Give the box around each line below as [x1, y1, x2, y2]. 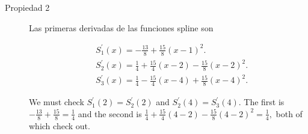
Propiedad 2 [5, 1, 50, 13]
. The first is [238, 96, 285, 108]
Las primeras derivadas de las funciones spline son [29, 21, 214, 34]
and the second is [78, 107, 142, 120]
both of [276, 107, 303, 120]
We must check [29, 96, 84, 108]
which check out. [29, 119, 90, 132]
